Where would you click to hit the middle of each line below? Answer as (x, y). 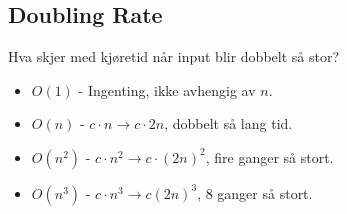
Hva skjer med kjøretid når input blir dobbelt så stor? (174, 56)
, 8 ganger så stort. (255, 192)
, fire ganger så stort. (269, 156)
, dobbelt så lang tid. (228, 123)
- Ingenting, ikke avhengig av (167, 89)
